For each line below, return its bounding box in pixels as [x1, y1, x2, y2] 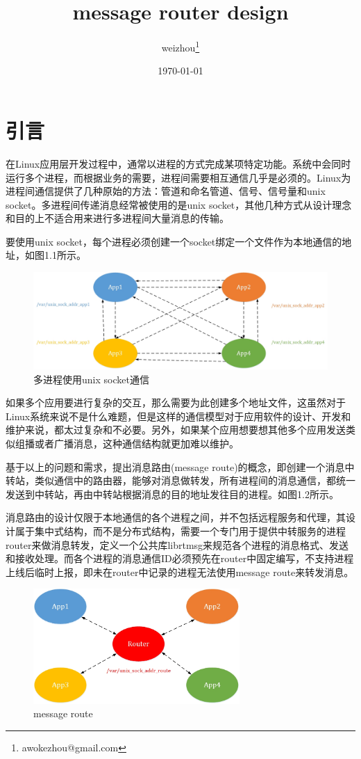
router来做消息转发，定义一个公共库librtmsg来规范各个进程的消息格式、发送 [6, 537, 349, 552]
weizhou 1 [161, 38, 200, 54]
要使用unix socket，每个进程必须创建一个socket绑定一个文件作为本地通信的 [6, 234, 342, 248]
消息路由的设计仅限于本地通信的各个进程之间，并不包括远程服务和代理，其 [6, 510, 346, 525]
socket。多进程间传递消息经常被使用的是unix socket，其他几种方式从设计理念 [6, 197, 352, 211]
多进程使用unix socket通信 [33, 371, 149, 386]
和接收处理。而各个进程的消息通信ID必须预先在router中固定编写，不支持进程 [6, 551, 354, 566]
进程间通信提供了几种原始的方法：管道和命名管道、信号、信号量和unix [6, 184, 326, 198]
